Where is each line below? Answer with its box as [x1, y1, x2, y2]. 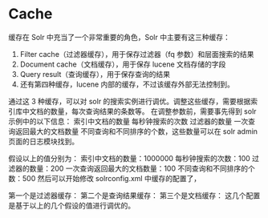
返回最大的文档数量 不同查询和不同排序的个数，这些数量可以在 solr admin [14, 126, 258, 136]
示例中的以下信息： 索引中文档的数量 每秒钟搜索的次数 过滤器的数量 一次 [8, 116, 249, 126]
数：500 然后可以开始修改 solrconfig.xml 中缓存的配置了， [8, 173, 201, 183]
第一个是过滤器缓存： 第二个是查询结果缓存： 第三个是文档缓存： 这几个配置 [8, 190, 261, 200]
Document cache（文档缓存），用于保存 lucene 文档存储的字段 [19, 59, 226, 69]
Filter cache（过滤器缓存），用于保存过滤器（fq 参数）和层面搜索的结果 [19, 49, 254, 59]
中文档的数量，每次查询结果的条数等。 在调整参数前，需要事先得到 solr [22, 106, 257, 116]
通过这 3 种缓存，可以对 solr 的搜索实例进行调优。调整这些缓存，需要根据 [8, 96, 251, 106]
